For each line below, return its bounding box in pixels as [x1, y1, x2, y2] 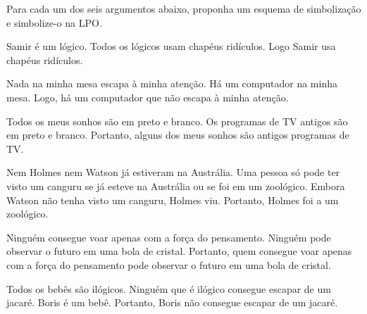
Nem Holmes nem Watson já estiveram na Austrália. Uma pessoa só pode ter [6, 165, 340, 180]
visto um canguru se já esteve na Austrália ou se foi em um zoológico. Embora [6, 178, 345, 193]
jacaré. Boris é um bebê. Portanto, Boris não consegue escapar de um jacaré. [6, 295, 338, 310]
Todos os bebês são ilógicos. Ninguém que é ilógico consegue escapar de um [6, 281, 331, 296]
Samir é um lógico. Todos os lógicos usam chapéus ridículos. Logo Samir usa [6, 39, 336, 54]
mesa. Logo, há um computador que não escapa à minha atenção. [6, 89, 289, 104]
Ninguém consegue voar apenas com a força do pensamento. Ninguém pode [6, 230, 331, 244]
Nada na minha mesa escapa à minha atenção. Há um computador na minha [6, 76, 337, 91]
